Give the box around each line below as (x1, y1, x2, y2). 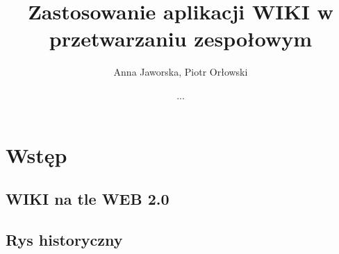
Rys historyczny (6, 228, 123, 250)
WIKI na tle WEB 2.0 (6, 188, 169, 210)
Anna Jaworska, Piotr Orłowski (113, 65, 248, 79)
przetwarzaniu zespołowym (49, 24, 313, 53)
